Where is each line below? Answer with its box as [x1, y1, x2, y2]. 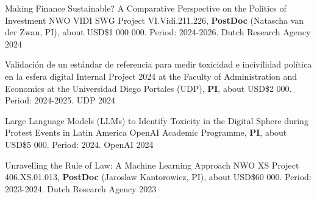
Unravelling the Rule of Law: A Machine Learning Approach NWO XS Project [5, 158, 299, 171]
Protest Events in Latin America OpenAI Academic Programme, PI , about [5, 126, 287, 139]
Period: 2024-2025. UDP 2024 [5, 94, 116, 106]
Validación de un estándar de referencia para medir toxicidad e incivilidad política [5, 58, 312, 71]
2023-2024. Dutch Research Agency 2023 [5, 182, 157, 195]
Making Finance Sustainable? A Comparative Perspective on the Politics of [5, 2, 287, 14]
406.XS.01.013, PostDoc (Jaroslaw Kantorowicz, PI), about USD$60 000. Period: [5, 170, 312, 183]
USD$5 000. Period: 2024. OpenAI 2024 [5, 138, 154, 150]
